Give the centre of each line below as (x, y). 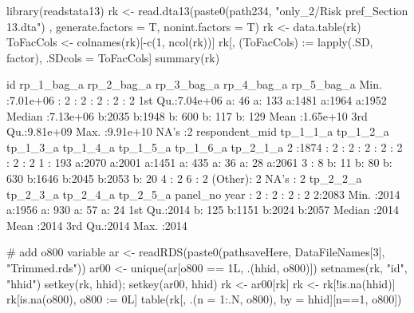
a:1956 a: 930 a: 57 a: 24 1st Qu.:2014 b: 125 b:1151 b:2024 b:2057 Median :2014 (203, 210)
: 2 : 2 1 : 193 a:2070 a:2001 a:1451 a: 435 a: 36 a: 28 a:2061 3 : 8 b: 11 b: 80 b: (199, 162)
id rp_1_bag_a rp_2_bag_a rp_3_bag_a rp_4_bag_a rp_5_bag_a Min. (194, 84)
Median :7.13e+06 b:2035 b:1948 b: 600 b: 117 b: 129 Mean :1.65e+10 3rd (187, 115)
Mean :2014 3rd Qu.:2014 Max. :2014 (97, 225)
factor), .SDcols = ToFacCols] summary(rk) (113, 57)
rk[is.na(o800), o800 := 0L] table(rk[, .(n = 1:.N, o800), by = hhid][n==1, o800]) (204, 299)
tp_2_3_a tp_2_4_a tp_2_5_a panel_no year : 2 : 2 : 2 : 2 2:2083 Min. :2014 (203, 194)
